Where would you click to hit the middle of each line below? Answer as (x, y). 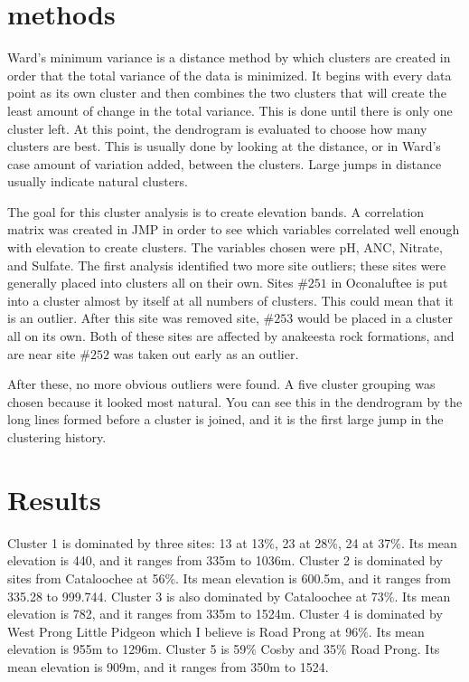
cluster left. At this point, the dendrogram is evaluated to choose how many (217, 128)
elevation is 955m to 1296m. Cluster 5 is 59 (127, 649)
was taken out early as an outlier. (206, 353)
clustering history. (57, 437)
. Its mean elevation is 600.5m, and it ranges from (313, 578)
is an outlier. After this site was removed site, (133, 318)
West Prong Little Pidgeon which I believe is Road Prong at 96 (183, 631)
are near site (42, 353)
